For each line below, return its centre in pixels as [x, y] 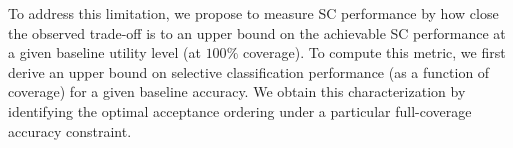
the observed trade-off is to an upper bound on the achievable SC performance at [257, 32]
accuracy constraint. [70, 130]
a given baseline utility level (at [104, 52]
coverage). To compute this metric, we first [374, 52]
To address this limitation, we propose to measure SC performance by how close [253, 13]
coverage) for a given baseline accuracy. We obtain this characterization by [237, 91]
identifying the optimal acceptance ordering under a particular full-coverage [240, 110]
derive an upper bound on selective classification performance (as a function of [249, 71]
